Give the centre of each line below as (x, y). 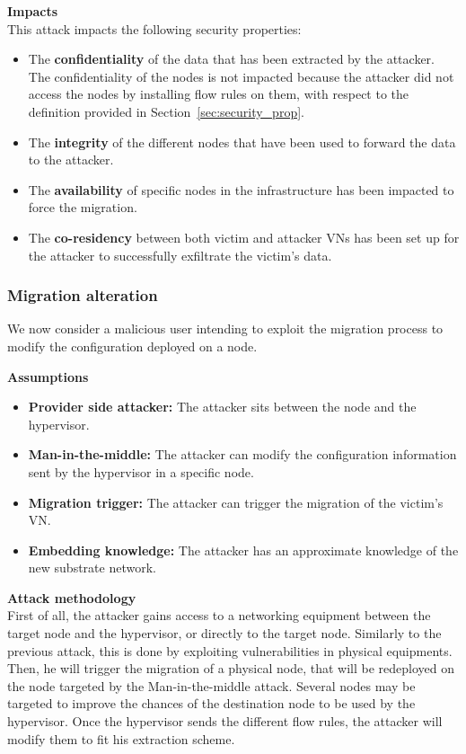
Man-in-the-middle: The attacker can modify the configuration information (242, 454)
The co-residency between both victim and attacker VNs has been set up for (244, 237)
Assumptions (48, 376)
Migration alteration (83, 295)
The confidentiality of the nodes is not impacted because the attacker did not (241, 76)
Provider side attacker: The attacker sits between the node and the (222, 407)
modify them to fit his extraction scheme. (121, 738)
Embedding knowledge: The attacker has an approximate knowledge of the (243, 550)
